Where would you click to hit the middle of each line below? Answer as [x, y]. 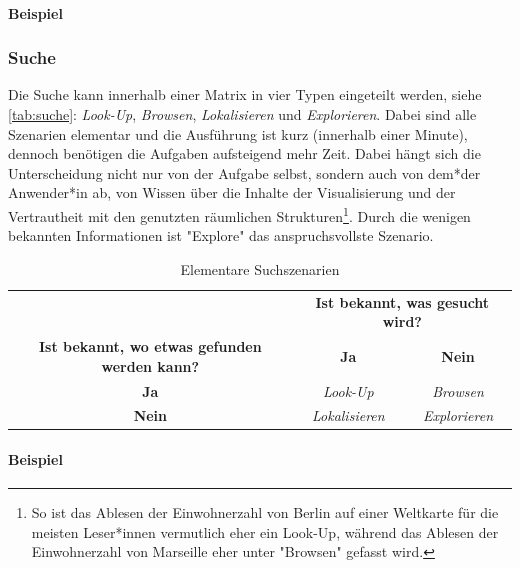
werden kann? [150, 365]
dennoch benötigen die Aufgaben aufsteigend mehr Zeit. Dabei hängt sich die [244, 153]
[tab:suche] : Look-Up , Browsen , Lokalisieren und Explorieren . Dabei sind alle [242, 114]
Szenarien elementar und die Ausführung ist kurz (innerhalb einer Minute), [238, 133]
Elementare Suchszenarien [260, 268]
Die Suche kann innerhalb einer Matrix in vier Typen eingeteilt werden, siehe [245, 94]
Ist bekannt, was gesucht [402, 301]
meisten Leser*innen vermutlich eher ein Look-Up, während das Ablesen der [265, 531]
